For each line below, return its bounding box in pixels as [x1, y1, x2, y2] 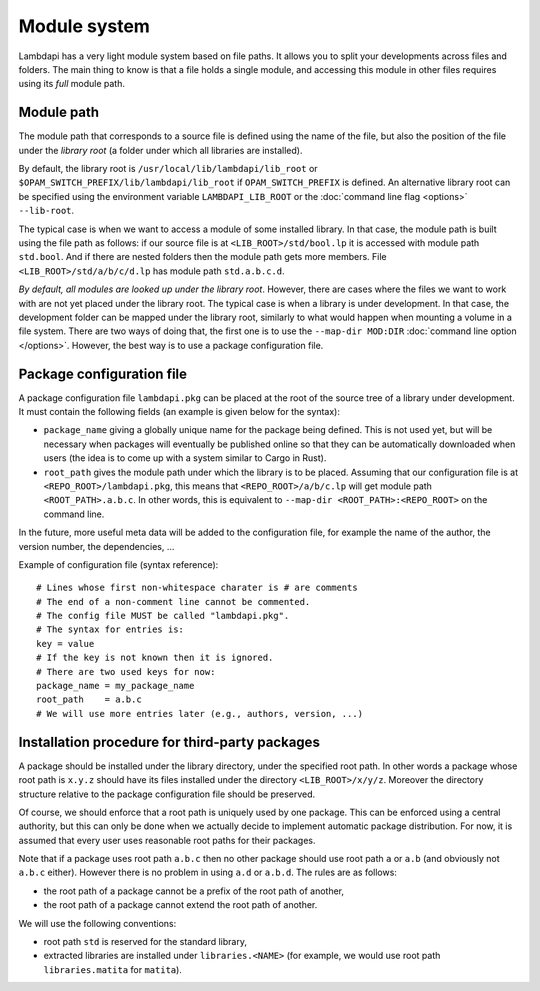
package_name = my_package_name [36, 680, 195, 692]
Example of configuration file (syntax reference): [18, 558, 219, 570]
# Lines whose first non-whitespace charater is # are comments [36, 582, 359, 594]
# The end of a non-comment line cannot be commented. [36, 596, 311, 607]
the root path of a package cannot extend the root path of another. [43, 899, 318, 911]
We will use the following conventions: [18, 917, 177, 929]
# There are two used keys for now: [36, 666, 216, 677]
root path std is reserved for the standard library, [43, 936, 247, 948]
